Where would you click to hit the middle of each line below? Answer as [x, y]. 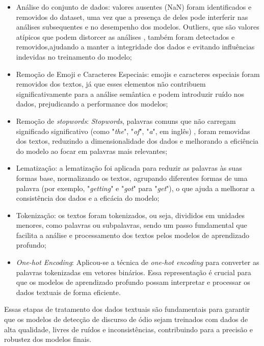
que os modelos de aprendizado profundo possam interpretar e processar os [133, 282]
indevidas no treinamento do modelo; [74, 56]
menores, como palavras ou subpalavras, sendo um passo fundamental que [131, 225]
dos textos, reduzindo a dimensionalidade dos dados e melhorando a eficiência [137, 141]
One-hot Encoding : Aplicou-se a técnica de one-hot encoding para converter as [138, 262]
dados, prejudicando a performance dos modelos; [92, 104]
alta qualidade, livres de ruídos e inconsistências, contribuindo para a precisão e [128, 329]
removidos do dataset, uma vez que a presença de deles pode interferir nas [132, 17]
